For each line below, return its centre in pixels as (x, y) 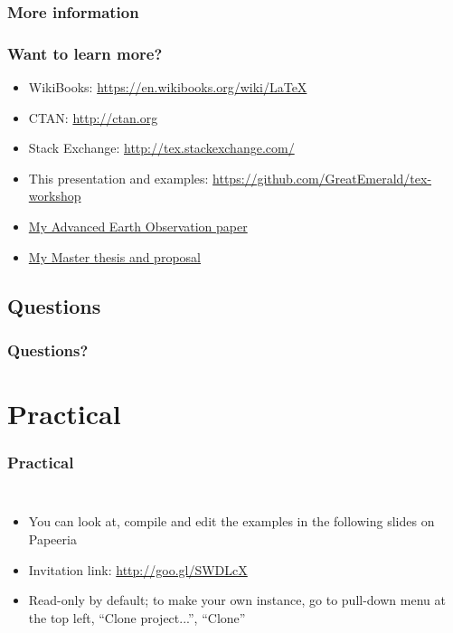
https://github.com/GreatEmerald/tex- (322, 178)
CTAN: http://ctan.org (93, 117)
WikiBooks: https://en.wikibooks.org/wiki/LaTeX (168, 87)
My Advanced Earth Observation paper (138, 227)
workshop (55, 196)
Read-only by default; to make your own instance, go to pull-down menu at (237, 600)
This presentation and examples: (118, 178)
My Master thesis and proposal (114, 256)
